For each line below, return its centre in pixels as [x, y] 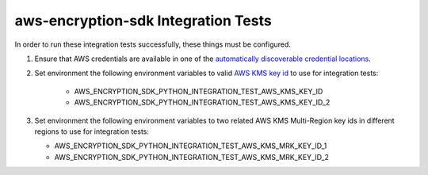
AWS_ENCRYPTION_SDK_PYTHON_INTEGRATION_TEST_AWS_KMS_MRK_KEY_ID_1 [191, 146]
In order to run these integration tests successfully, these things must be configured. [153, 44]
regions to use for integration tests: [92, 131]
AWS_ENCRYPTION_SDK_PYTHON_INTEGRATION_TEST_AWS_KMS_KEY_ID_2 [202, 102]
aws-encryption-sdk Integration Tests [143, 21]
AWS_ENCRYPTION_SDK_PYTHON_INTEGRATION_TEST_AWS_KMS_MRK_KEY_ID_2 [191, 157]
